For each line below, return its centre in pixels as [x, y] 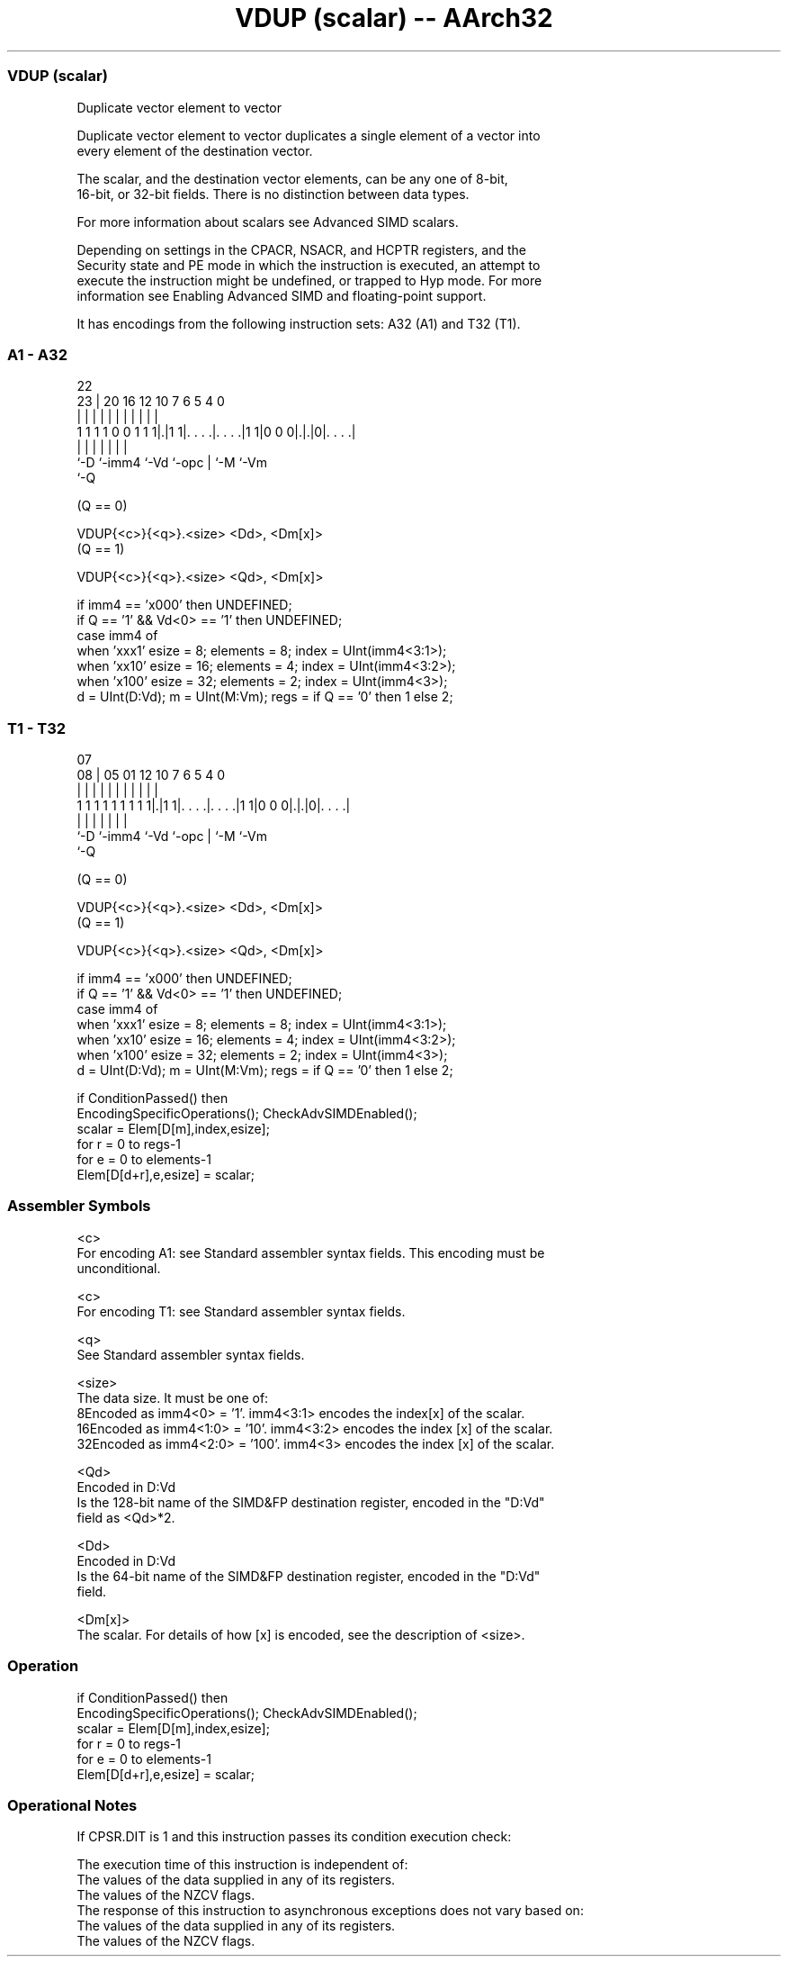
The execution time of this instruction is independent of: [242, 1865]
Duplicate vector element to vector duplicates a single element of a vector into [309, 135]
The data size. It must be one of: [173, 1397]
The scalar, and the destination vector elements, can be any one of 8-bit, [292, 178]
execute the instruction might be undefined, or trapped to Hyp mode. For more [309, 280]
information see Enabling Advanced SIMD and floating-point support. [282, 295]
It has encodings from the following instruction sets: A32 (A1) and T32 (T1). [299, 323]
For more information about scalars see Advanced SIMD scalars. [268, 222]
